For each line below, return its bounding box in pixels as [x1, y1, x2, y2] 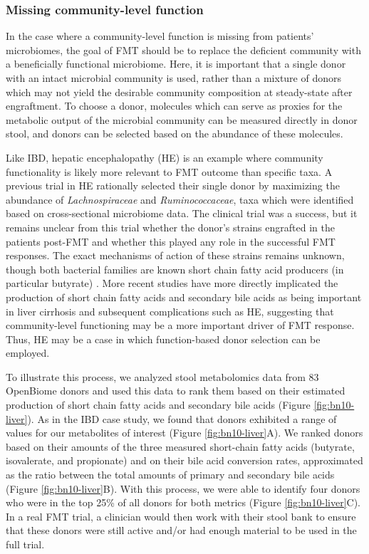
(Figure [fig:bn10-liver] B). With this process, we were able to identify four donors [6, 481, 360, 496]
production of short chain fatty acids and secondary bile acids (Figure [6, 397, 311, 412]
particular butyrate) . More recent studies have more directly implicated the [6, 276, 338, 291]
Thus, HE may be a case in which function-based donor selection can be [6, 331, 321, 346]
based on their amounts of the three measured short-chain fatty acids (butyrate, [6, 439, 355, 454]
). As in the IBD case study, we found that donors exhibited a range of [27, 411, 337, 426]
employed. [6, 345, 50, 360]
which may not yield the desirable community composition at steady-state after [6, 84, 353, 99]
